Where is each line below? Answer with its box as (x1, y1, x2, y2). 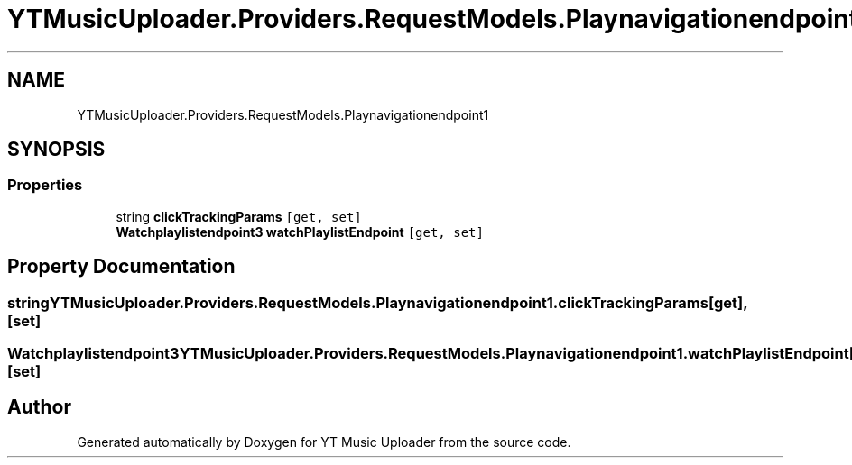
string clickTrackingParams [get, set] (116, 208, 362, 224)
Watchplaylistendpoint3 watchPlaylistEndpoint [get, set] (116, 223, 484, 240)
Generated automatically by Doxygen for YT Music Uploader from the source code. (77, 433, 571, 450)
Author (7, 396, 71, 419)
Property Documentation (7, 255, 236, 278)
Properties (7, 176, 83, 195)
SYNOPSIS (7, 138, 106, 161)
